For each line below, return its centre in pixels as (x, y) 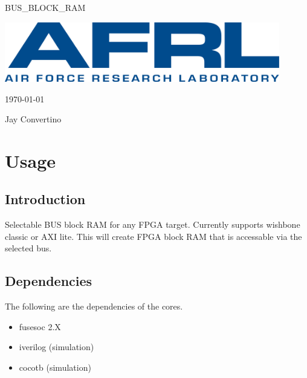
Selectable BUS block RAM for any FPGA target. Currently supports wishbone (153, 224)
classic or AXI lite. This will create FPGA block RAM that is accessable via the (153, 236)
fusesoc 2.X (40, 326)
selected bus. (28, 248)
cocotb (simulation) (55, 367)
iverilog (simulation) (57, 347)
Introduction (45, 199)
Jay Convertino (33, 119)
